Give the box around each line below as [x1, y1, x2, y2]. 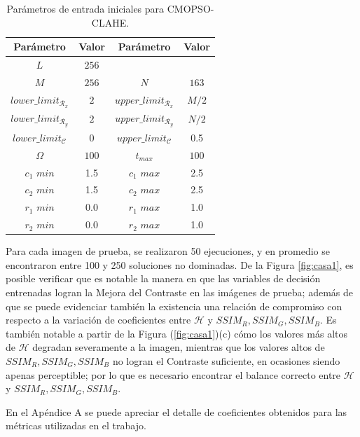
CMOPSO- [167, 1, 214, 15]
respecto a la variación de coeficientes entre [6, 312, 191, 327]
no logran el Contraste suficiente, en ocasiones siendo [112, 354, 340, 368]
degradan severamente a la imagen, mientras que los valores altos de [32, 340, 325, 354]
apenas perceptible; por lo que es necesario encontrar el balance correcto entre [6, 367, 341, 382]
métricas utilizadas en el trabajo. [6, 418, 146, 433]
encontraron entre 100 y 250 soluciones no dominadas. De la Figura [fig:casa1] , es [6, 257, 354, 272]
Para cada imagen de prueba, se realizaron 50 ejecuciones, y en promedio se [6, 244, 330, 258]
